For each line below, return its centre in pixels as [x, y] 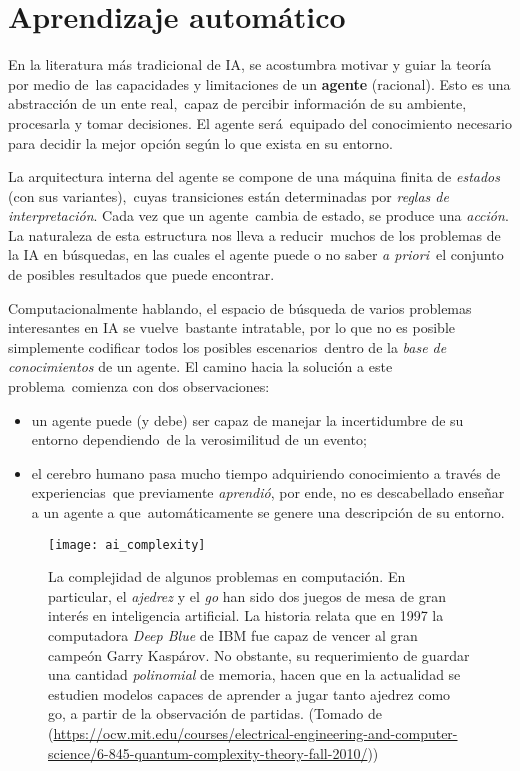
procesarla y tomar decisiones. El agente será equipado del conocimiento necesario [260, 122]
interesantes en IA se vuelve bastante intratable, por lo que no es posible [231, 327]
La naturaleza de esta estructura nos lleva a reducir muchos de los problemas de [254, 234]
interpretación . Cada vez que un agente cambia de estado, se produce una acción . [258, 215]
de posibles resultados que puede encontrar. [141, 274]
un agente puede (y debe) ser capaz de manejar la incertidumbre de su [247, 419]
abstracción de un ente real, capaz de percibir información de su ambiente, [237, 103]
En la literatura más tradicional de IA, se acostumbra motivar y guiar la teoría [250, 64]
